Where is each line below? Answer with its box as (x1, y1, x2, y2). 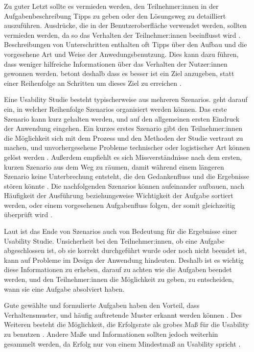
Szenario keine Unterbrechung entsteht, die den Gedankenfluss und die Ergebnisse (4, 171, 249, 181)
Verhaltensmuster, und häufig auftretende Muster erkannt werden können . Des (4, 309, 242, 320)
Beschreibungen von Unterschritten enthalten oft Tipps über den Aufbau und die (4, 39, 247, 50)
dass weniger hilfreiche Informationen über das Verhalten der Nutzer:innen (4, 58, 228, 69)
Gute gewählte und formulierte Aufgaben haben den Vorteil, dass (4, 300, 200, 310)
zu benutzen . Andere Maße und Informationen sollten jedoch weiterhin (4, 329, 218, 339)
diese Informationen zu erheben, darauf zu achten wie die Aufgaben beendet (4, 264, 232, 275)
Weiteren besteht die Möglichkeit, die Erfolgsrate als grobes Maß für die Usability (4, 319, 249, 329)
